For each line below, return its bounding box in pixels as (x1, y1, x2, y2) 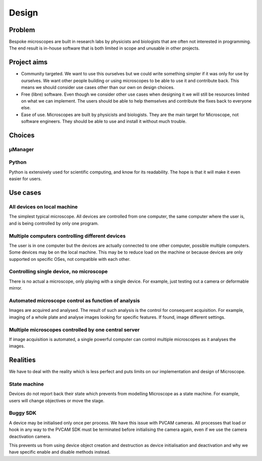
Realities (9, 356, 36, 364)
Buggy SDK (9, 410, 36, 416)
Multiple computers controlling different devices (9, 232, 126, 239)
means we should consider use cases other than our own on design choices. (21, 85, 175, 90)
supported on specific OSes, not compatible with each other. (9, 256, 131, 262)
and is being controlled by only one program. (9, 220, 99, 226)
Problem (9, 26, 35, 34)
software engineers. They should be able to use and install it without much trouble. (21, 119, 187, 124)
